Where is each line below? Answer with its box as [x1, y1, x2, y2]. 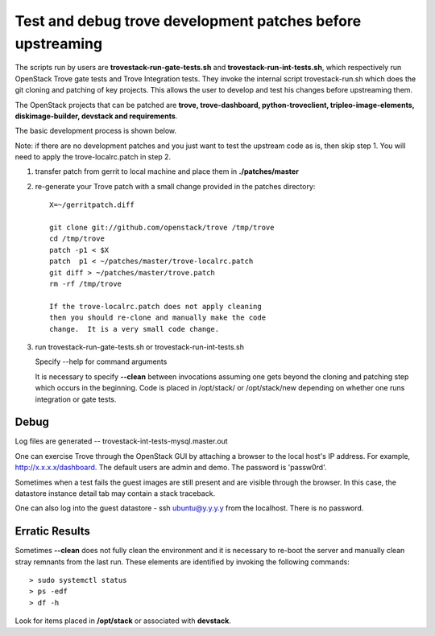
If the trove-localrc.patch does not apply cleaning [49, 302, 262, 311]
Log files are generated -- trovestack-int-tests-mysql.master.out [14, 436, 229, 446]
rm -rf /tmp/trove [49, 279, 122, 288]
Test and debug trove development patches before [14, 12, 362, 30]
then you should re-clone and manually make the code [49, 313, 266, 322]
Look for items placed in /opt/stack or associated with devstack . [14, 616, 231, 626]
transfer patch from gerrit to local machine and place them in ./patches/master [35, 167, 300, 176]
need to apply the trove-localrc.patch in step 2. [14, 152, 172, 162]
